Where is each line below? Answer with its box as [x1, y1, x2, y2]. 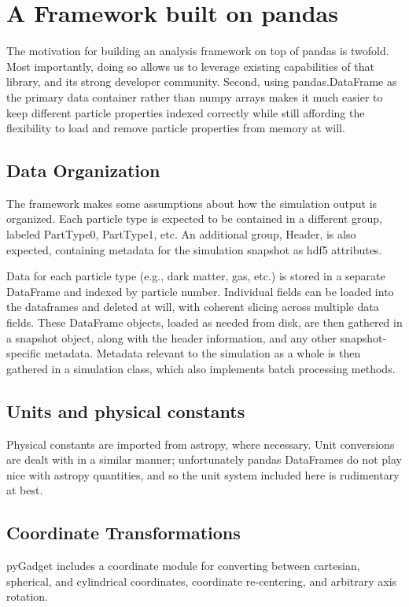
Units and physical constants [6, 398, 245, 423]
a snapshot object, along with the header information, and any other [6, 329, 337, 346]
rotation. [6, 588, 48, 605]
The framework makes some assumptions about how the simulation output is [6, 194, 378, 211]
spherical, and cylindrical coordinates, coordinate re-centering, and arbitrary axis [6, 572, 397, 589]
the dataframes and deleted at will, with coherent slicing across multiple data [6, 298, 379, 315]
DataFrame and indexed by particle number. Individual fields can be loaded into [6, 283, 394, 299]
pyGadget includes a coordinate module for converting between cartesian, [6, 557, 360, 574]
